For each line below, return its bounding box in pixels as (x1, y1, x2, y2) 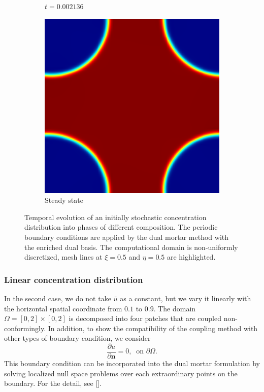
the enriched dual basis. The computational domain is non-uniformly (24, 241, 238, 252)
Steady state (45, 195, 83, 205)
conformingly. (4, 323, 46, 333)
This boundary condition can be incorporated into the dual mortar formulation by (4, 358, 260, 368)
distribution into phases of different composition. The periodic (24, 222, 218, 232)
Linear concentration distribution (4, 273, 143, 286)
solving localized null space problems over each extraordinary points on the (4, 368, 238, 378)
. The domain (153, 303, 196, 313)
